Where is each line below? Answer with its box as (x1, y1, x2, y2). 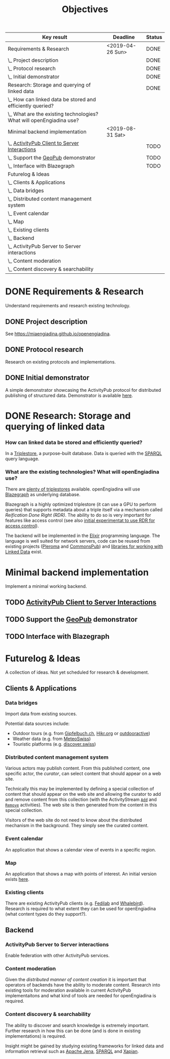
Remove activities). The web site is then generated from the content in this (5, 802, 157, 808)
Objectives (61, 4, 109, 15)
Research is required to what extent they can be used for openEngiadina (5, 906, 156, 912)
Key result (42, 34, 67, 41)
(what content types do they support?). (5, 911, 87, 917)
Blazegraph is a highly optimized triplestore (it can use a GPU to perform (5, 501, 157, 507)
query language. (5, 456, 39, 462)
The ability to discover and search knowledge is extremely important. (5, 1022, 150, 1028)
